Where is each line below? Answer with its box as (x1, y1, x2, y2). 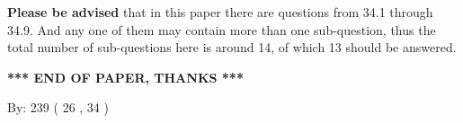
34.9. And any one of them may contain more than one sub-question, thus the (7, 20, 436, 39)
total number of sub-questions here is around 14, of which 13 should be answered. (7, 38, 457, 57)
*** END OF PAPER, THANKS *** (7, 67, 244, 86)
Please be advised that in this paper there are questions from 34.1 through (7, 3, 433, 21)
